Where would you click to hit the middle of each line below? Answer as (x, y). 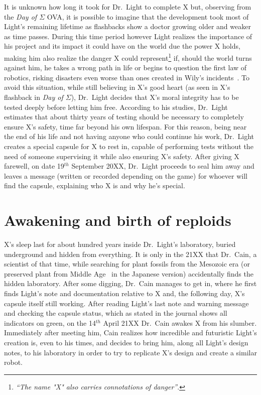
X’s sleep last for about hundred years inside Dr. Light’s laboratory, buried (120, 244)
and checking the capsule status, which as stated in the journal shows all (116, 313)
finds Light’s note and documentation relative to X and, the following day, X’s (124, 293)
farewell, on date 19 (34, 166)
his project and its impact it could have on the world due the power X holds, (122, 46)
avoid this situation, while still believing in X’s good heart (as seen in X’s (117, 87)
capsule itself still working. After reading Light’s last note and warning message (126, 303)
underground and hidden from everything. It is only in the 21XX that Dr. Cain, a (130, 254)
